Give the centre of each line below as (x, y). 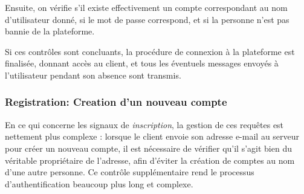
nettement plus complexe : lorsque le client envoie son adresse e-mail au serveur (152, 136)
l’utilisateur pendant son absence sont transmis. (93, 75)
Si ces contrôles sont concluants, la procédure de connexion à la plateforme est (150, 51)
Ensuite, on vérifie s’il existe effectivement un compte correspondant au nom (146, 7)
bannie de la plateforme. (50, 31)
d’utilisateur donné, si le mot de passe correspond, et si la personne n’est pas (147, 19)
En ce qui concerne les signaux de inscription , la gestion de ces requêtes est (144, 124)
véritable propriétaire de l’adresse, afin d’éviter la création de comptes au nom (150, 160)
